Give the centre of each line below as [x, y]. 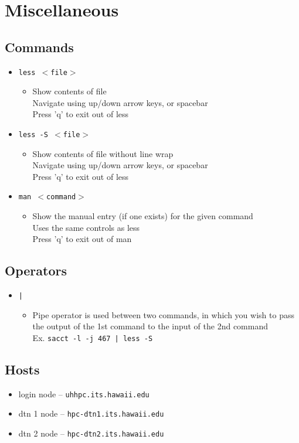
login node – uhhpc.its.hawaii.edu [84, 393]
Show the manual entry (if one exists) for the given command [143, 216]
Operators [36, 270]
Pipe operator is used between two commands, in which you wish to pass [163, 314]
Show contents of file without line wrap [103, 153]
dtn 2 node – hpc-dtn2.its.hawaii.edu [91, 433]
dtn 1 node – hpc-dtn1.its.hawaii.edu [91, 413]
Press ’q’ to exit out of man [82, 239]
